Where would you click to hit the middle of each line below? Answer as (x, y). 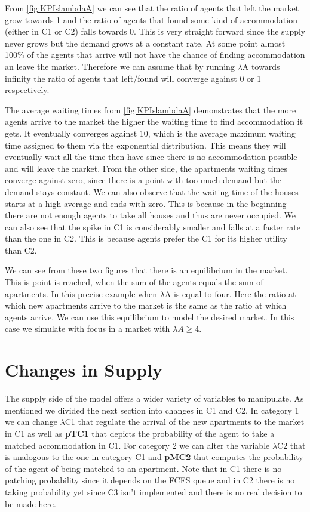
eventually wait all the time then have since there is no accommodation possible (151, 157)
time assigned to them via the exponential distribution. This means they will (145, 145)
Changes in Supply (84, 370)
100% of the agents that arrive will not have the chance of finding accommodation (155, 55)
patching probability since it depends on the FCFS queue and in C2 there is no (150, 480)
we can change (31, 422)
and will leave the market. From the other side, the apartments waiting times (146, 168)
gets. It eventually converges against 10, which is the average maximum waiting (150, 133)
